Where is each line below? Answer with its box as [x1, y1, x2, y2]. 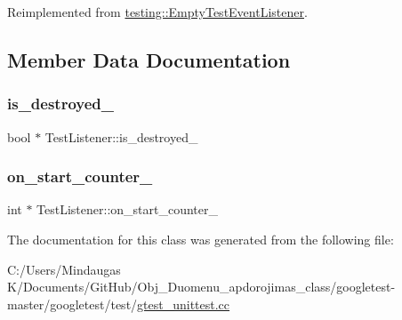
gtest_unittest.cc [137, 294, 230, 313]
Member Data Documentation [7, 45, 291, 73]
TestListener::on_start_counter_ [36, 200, 219, 219]
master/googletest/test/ [7, 294, 138, 313]
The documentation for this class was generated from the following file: [7, 230, 394, 248]
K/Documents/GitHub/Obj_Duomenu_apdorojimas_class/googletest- [7, 277, 396, 296]
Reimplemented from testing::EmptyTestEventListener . [7, 3, 308, 20]
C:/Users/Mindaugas [7, 260, 121, 278]
